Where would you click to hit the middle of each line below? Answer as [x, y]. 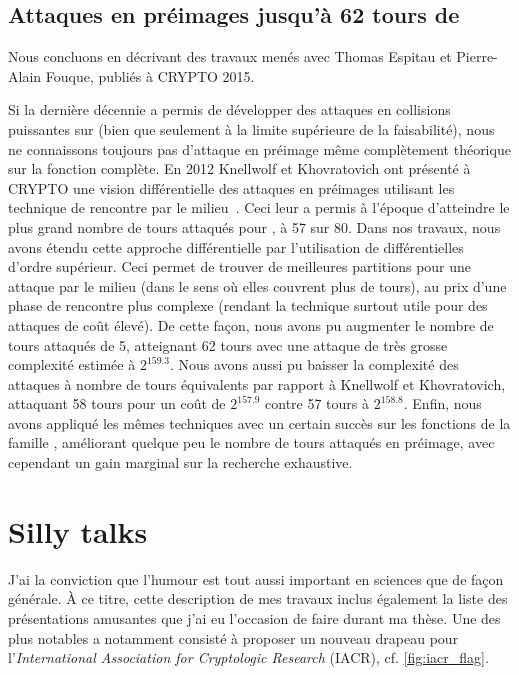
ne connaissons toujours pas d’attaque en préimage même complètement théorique [259, 148]
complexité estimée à [72, 364]
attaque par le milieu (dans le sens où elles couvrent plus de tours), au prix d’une [257, 285]
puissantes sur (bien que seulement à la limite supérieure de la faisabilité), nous [251, 128]
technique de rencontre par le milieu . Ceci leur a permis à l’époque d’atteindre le [259, 207]
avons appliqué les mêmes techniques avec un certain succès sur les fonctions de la [259, 422]
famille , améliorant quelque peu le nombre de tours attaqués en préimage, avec [251, 442]
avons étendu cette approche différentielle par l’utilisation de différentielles [236, 246]
